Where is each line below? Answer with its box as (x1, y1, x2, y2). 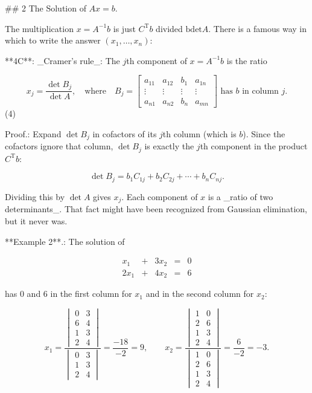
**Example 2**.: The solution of (5, 235, 125, 247)
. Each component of (121, 190, 198, 203)
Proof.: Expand (5, 127, 62, 140)
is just (113, 22, 136, 34)
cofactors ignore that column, (5, 140, 113, 152)
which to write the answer (5, 34, 101, 47)
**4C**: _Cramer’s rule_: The (5, 54, 120, 67)
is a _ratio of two (208, 190, 273, 203)
